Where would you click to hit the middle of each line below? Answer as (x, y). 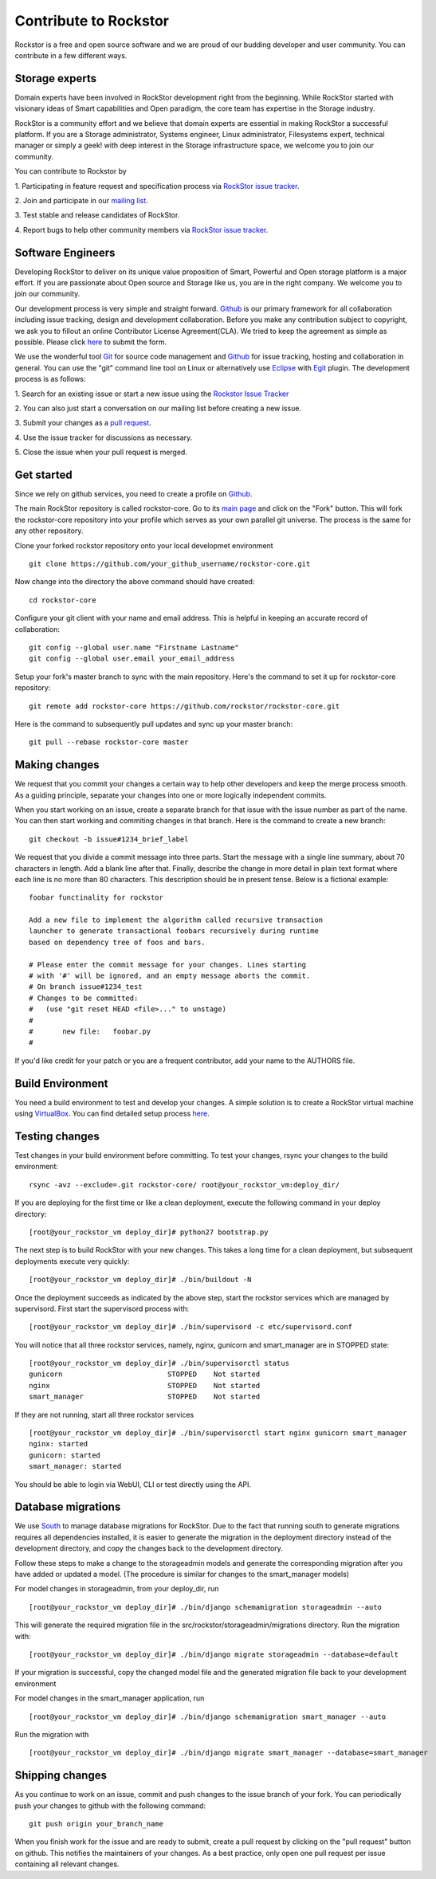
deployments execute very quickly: (72, 1261)
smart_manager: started (75, 1467)
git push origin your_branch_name (96, 1824)
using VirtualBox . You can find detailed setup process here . (112, 1114)
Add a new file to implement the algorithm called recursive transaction (176, 920)
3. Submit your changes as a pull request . (83, 423)
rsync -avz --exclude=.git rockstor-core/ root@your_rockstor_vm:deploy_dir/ (185, 1185)
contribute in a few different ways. (71, 55)
